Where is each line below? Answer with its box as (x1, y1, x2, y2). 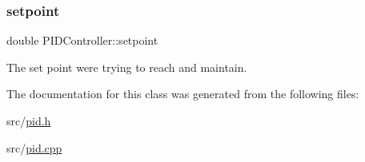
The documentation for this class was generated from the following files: (6, 85, 359, 102)
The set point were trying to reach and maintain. (6, 58, 247, 75)
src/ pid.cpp (6, 139, 62, 156)
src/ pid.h (6, 113, 51, 128)
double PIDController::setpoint (6, 32, 158, 49)
